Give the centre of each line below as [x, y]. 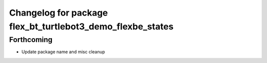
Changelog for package [59, 13]
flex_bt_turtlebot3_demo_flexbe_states [91, 26]
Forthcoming [31, 40]
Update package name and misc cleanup [63, 52]
